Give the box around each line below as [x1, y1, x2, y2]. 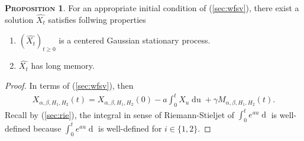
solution [5, 13, 34, 25]
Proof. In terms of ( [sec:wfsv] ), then [5, 79, 134, 92]
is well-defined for [98, 122, 162, 134]
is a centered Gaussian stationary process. [59, 34, 211, 46]
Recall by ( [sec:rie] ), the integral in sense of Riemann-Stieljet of [5, 108, 235, 120]
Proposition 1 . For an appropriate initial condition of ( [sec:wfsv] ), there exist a [5, 2, 299, 14]
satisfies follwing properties [48, 13, 146, 25]
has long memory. [31, 59, 95, 72]
